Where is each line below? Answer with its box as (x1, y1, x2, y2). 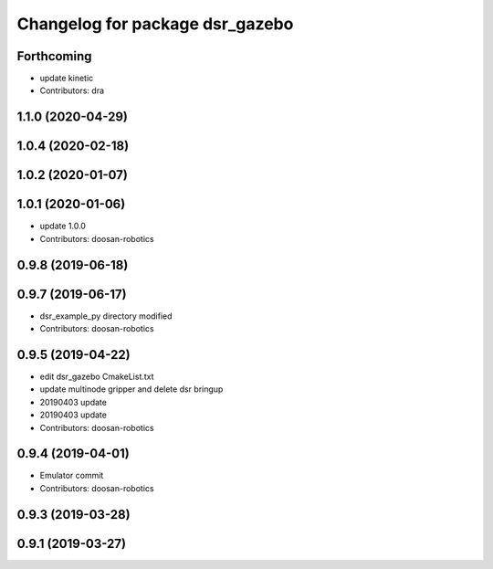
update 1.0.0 (39, 220, 87, 232)
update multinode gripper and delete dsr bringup (39, 384, 224, 395)
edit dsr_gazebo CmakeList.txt (39, 371, 154, 383)
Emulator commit (39, 470, 104, 481)
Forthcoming (16, 48, 92, 64)
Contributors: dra (39, 85, 105, 96)
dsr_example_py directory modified (39, 311, 173, 321)
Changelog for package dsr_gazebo (16, 14, 294, 34)
